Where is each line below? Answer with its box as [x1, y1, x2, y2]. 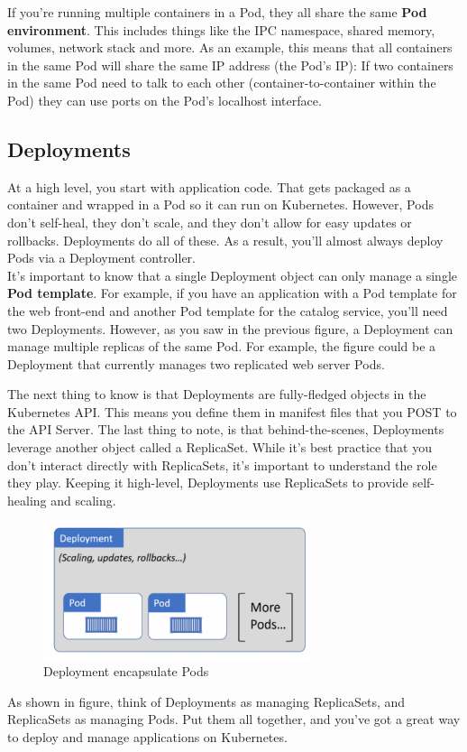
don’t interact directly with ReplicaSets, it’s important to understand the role [7, 455, 437, 474]
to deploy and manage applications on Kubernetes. [7, 728, 288, 747]
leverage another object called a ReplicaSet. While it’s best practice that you [7, 438, 433, 457]
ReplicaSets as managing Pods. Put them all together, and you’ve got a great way [7, 710, 461, 729]
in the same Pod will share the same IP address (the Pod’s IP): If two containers [7, 55, 453, 74]
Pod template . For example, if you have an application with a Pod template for [7, 283, 457, 302]
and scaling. [50, 490, 116, 509]
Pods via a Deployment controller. [7, 248, 196, 267]
